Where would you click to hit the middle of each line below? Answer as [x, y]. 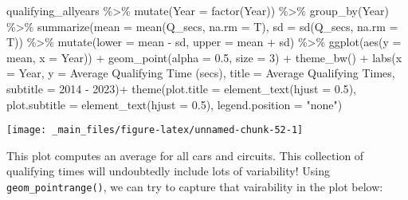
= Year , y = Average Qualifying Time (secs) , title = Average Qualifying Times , [201, 73]
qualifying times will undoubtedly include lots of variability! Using [168, 171]
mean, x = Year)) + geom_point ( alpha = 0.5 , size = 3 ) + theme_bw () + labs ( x [204, 57]
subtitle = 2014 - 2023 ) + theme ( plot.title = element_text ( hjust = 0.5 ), [181, 88]
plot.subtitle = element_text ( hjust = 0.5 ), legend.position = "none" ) [175, 104]
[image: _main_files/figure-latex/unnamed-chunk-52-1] [155, 130]
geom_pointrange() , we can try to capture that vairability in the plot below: [195, 186]
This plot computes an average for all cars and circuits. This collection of [185, 155]
